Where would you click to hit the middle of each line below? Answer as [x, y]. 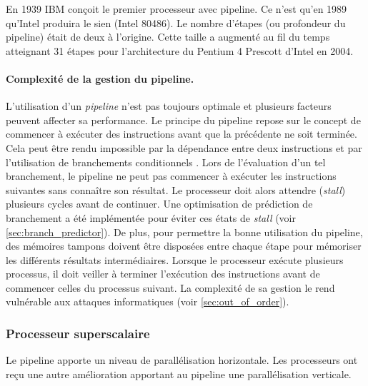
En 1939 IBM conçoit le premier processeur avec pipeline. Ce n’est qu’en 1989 [176, 9]
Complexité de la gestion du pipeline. [100, 78]
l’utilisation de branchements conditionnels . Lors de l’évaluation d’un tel [166, 162]
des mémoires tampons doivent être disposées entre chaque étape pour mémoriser [184, 246]
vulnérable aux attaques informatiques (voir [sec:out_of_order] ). [148, 301]
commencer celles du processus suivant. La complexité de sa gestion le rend [170, 287]
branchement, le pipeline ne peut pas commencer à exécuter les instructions [171, 176]
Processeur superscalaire [78, 333]
